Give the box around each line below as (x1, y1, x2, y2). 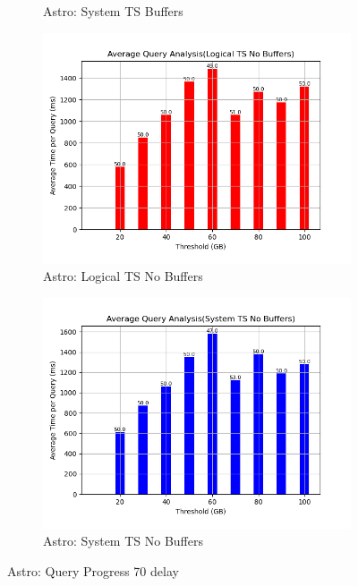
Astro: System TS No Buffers (43, 531, 203, 550)
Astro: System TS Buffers (43, 2, 183, 20)
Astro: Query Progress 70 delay (7, 561, 179, 580)
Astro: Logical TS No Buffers (43, 267, 203, 285)
